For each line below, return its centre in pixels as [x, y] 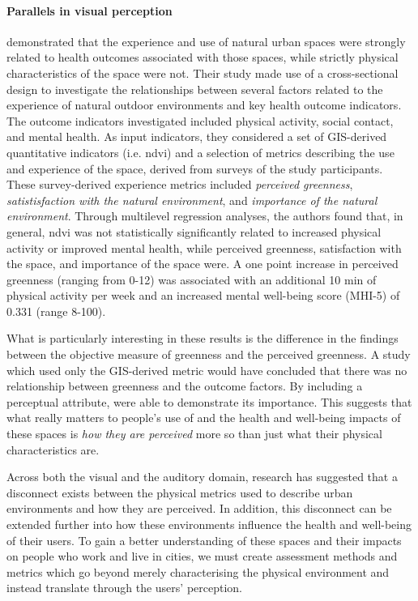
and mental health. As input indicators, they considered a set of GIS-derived [197, 136]
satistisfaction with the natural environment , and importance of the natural [192, 200]
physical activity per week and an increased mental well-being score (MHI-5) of [203, 295]
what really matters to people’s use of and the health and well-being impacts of [204, 418]
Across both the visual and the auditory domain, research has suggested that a [202, 477]
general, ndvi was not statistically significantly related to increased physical [194, 231]
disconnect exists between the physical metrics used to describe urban [180, 492]
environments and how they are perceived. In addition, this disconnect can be [199, 508]
